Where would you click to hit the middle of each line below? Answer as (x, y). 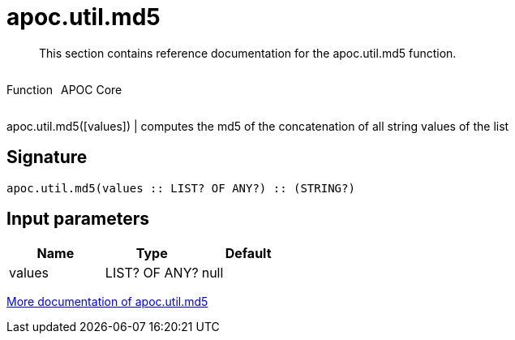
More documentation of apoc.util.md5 (107, 302)
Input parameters (78, 219)
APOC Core (91, 89)
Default (248, 254)
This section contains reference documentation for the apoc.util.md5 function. (248, 53)
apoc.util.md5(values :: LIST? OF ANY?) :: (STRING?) (181, 188)
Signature (47, 157)
